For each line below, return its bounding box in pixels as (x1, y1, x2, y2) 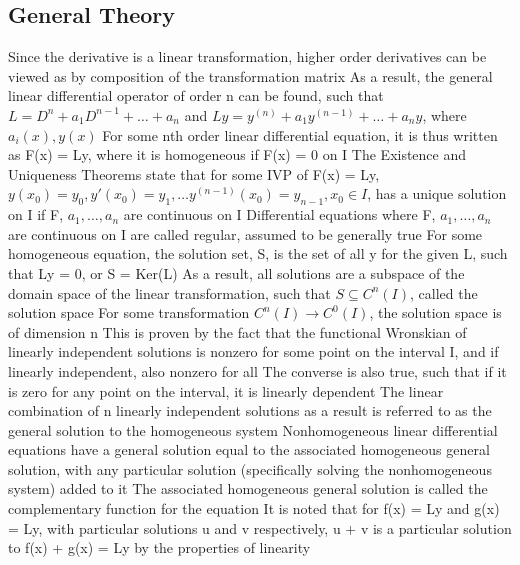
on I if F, (8, 204, 64, 225)
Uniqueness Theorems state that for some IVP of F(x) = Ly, (8, 163, 380, 184)
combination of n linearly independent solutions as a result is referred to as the (8, 400, 492, 421)
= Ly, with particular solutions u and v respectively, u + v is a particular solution (8, 517, 512, 538)
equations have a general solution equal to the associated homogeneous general (8, 439, 490, 460)
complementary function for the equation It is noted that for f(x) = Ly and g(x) (8, 498, 500, 519)
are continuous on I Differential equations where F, (123, 204, 436, 225)
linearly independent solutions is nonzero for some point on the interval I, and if (8, 341, 499, 362)
